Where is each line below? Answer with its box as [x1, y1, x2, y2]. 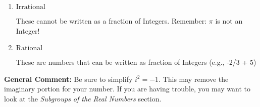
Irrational [16, 4, 45, 11]
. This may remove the [159, 73, 229, 84]
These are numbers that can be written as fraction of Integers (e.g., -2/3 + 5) [16, 57, 256, 67]
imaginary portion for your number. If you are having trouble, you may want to [4, 83, 250, 94]
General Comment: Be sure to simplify [4, 73, 133, 84]
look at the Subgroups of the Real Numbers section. [4, 93, 162, 103]
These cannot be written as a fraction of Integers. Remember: [16, 16, 207, 26]
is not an [215, 16, 243, 26]
